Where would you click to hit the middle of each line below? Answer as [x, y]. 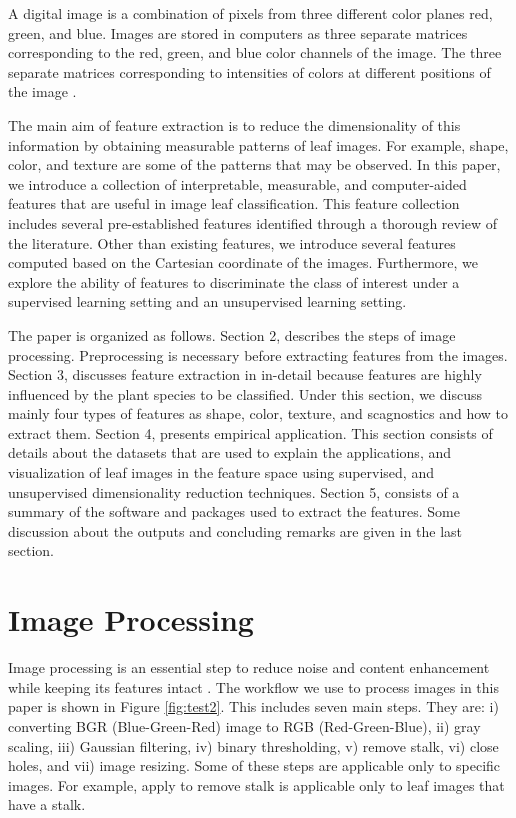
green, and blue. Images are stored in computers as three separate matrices [238, 32]
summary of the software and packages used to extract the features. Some [234, 511]
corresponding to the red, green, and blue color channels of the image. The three [255, 52]
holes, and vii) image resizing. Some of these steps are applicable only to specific [254, 765]
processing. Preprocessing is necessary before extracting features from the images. [258, 354]
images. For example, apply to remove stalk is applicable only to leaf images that [256, 784]
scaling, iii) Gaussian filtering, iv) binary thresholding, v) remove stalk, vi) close [253, 745]
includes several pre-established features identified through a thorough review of [253, 222]
